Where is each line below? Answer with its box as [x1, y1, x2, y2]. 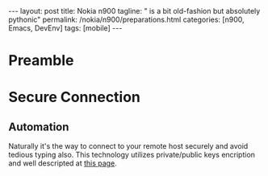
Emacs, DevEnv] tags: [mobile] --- [8, 23, 123, 33]
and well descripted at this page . [8, 158, 117, 168]
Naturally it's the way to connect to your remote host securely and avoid [8, 141, 249, 151]
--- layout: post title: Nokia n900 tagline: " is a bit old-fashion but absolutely [8, 6, 261, 15]
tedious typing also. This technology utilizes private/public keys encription [8, 150, 256, 160]
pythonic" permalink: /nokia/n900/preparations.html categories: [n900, [8, 14, 245, 24]
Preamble [8, 51, 74, 70]
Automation [8, 120, 69, 133]
